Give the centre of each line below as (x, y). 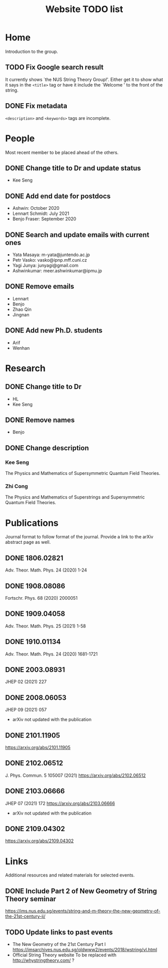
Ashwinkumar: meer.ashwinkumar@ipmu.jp (57, 271)
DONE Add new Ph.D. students (54, 331)
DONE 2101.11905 (33, 735)
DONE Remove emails (40, 287)
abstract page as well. (28, 542)
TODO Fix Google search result (54, 67)
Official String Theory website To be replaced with (64, 955)
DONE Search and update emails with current (77, 235)
